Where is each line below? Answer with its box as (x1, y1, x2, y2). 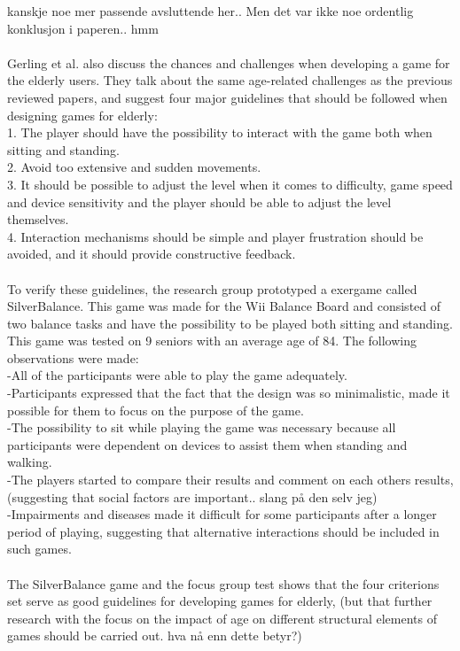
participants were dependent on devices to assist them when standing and (7, 435, 408, 453)
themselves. (7, 210, 69, 229)
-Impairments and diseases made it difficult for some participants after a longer (7, 505, 437, 523)
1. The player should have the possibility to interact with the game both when (7, 123, 433, 142)
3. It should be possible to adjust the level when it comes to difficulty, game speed (7, 174, 453, 193)
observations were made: (7, 348, 139, 367)
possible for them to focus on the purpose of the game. (7, 400, 304, 419)
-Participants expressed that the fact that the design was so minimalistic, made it (7, 384, 450, 402)
